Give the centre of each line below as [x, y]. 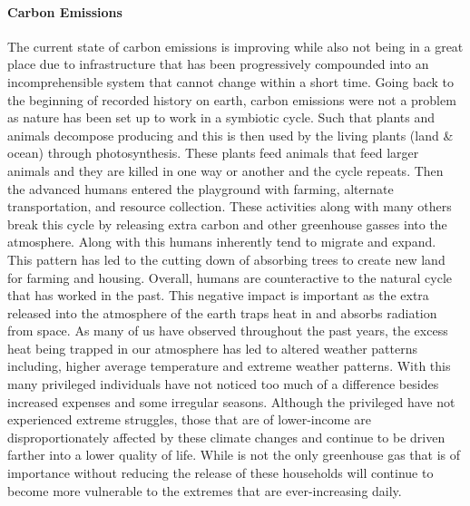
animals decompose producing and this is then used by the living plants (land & [230, 135]
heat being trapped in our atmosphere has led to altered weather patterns [212, 348]
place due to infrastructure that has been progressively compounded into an [218, 64]
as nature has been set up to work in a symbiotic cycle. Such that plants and [221, 117]
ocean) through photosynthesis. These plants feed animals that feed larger [213, 153]
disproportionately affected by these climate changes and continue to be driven [226, 437]
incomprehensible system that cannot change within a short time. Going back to [231, 81]
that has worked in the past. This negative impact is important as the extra [218, 295]
